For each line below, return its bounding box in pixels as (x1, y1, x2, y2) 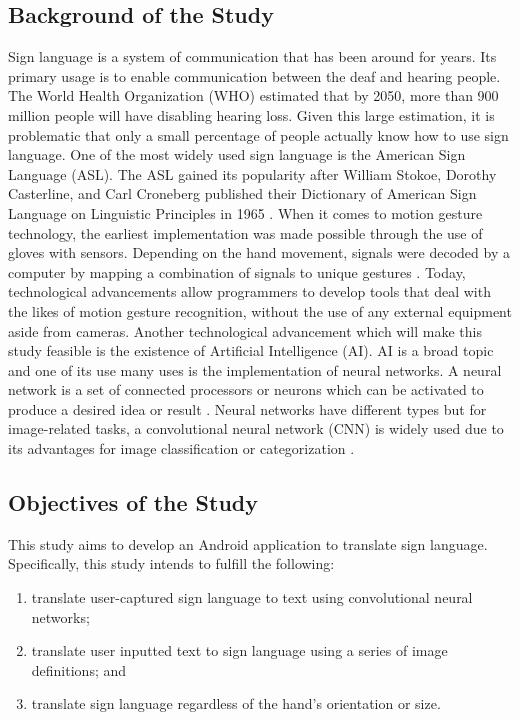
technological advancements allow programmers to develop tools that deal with (8, 281, 491, 302)
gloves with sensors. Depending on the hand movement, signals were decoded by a (8, 242, 510, 263)
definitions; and (31, 659, 127, 680)
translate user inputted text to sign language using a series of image (31, 640, 448, 661)
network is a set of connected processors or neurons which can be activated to (8, 379, 484, 400)
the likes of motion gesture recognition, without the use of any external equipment (8, 300, 512, 321)
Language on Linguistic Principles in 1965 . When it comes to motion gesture (8, 202, 483, 223)
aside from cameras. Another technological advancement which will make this (8, 320, 482, 341)
